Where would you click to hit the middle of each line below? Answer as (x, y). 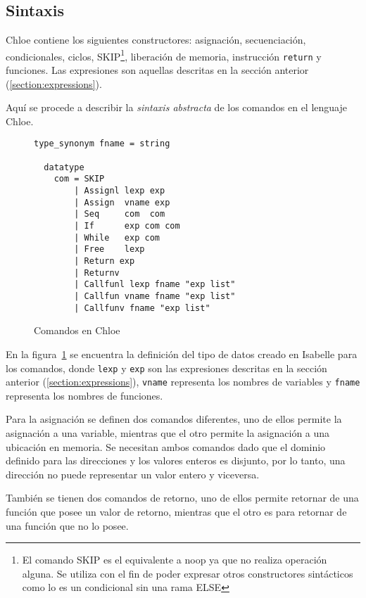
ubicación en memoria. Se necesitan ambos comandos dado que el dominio (166, 446)
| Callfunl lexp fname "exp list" (155, 285)
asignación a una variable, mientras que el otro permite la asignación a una (168, 433)
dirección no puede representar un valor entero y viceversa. (133, 474)
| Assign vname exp (122, 202)
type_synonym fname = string (102, 144)
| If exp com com (127, 226)
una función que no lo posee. (67, 525)
